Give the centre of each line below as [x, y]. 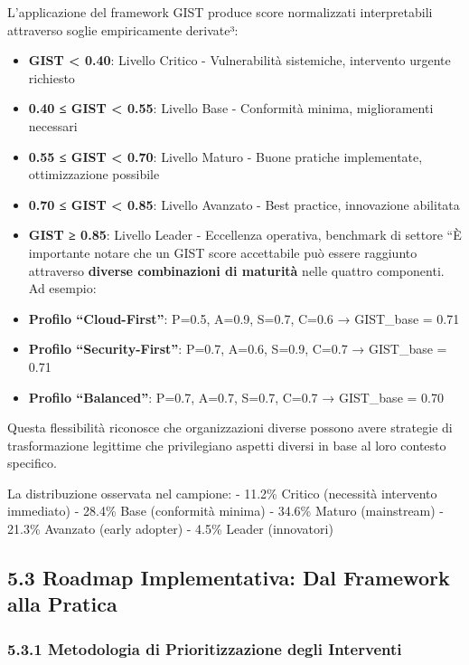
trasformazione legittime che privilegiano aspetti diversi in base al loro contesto [227, 445]
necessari [53, 125]
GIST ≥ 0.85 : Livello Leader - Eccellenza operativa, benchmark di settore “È [245, 235]
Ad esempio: [62, 288]
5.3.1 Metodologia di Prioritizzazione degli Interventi [205, 648]
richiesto [52, 77]
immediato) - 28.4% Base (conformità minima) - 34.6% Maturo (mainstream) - [226, 511]
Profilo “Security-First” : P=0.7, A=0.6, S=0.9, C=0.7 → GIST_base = [238, 349]
